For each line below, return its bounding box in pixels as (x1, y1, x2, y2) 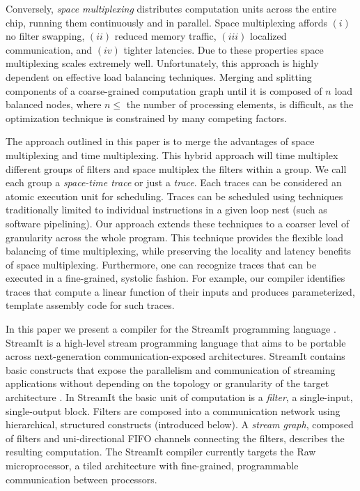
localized (250, 29, 287, 43)
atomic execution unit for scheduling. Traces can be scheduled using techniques (6, 188, 343, 203)
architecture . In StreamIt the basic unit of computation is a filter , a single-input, (6, 390, 353, 405)
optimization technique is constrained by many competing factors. (6, 110, 287, 125)
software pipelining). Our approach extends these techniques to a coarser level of (6, 216, 350, 230)
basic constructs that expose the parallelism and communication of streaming (6, 362, 336, 377)
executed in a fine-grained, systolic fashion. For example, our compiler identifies (6, 271, 345, 285)
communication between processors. (6, 471, 157, 486)
